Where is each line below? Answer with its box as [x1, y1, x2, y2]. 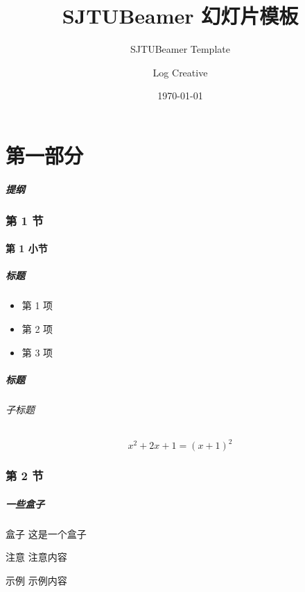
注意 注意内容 [6, 550, 67, 564]
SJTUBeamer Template [130, 42, 230, 56]
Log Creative [152, 65, 208, 79]
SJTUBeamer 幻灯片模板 [62, 1, 299, 30]
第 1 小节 [6, 241, 48, 256]
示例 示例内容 [6, 573, 67, 587]
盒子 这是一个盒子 [6, 526, 87, 541]
